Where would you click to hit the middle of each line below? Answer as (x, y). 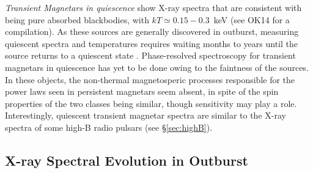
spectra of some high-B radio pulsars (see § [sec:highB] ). (109, 127)
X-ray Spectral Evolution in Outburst (127, 160)
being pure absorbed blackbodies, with (77, 19)
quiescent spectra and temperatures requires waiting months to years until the (152, 43)
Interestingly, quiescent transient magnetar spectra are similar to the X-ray (145, 115)
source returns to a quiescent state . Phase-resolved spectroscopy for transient (150, 55)
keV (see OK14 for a (252, 19)
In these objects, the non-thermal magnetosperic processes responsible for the (150, 79)
